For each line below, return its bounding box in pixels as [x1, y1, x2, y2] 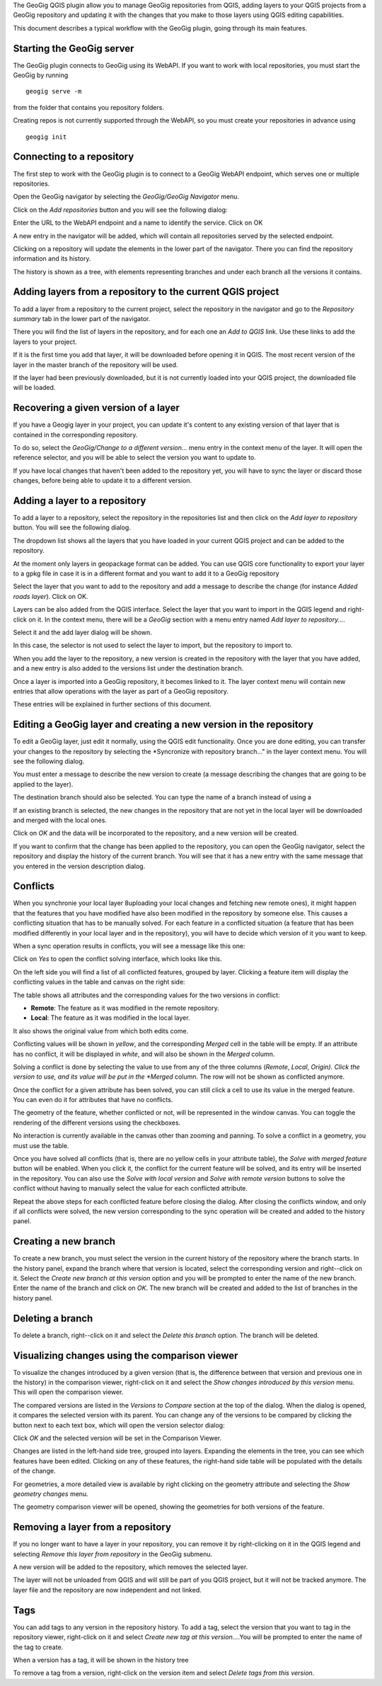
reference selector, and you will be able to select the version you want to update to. [13, 454, 256, 462]
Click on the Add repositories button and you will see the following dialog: [13, 206, 228, 214]
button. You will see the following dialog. [13, 523, 131, 532]
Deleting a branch [13, 1312, 93, 1325]
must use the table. [13, 1141, 69, 1150]
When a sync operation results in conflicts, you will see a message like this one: [13, 942, 245, 950]
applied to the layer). [13, 780, 74, 788]
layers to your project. [13, 337, 77, 346]
